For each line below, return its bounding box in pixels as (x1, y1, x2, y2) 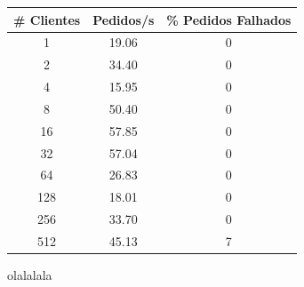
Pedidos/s (92, 10, 155, 28)
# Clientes (13, 10, 81, 28)
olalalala (7, 266, 52, 284)
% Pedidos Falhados (166, 10, 292, 28)
